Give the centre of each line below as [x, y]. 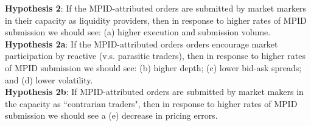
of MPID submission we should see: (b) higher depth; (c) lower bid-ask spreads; [153, 67]
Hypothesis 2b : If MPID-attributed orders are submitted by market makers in [154, 92]
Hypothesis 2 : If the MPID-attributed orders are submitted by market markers [156, 8]
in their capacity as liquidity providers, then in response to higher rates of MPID [156, 20]
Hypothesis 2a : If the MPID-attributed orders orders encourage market [142, 44]
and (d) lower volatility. [49, 79]
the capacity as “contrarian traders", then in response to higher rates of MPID [151, 103]
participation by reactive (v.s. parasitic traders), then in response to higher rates [155, 56]
